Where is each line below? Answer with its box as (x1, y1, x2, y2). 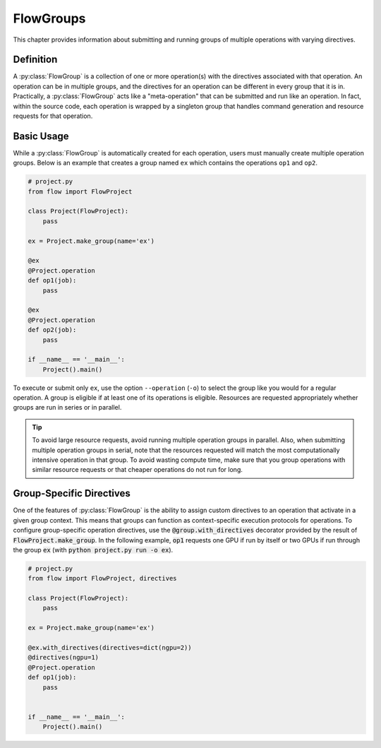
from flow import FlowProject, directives (28, 574, 177, 583)
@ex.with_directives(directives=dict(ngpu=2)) (28, 643, 192, 652)
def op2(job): (28, 326, 77, 334)
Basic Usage (13, 130, 69, 142)
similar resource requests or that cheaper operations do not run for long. (32, 465, 243, 474)
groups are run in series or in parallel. (13, 403, 122, 412)
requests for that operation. (13, 112, 93, 120)
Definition (13, 54, 58, 66)
